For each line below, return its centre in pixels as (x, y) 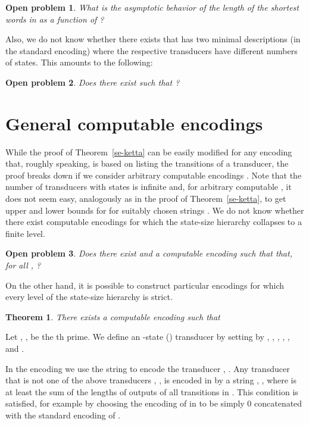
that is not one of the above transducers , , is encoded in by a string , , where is (151, 380)
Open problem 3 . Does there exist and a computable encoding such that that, (149, 253)
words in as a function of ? (55, 19)
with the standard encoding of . (63, 415)
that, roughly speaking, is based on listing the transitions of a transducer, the (147, 163)
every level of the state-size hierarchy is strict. (89, 297)
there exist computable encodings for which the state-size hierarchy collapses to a (154, 222)
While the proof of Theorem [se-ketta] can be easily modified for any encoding (149, 151)
